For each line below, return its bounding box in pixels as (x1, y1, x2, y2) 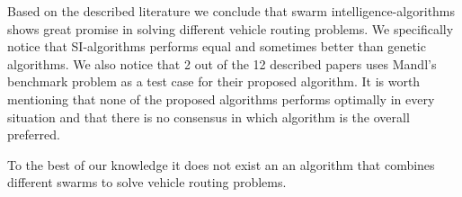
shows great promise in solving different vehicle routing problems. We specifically (7, 19, 454, 38)
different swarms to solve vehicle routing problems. (7, 173, 287, 192)
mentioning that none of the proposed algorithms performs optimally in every (7, 89, 435, 108)
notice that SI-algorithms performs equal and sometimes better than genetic (7, 37, 426, 56)
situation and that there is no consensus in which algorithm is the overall (7, 107, 410, 126)
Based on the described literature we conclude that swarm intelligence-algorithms (7, 2, 456, 20)
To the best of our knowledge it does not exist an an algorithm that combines (7, 155, 435, 174)
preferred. (7, 125, 60, 144)
